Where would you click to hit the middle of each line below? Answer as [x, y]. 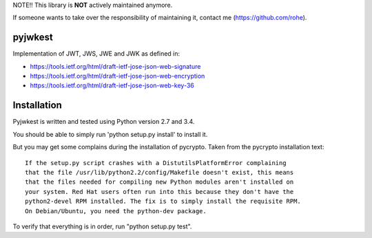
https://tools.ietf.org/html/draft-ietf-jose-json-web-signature [115, 66]
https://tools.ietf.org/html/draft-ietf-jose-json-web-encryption [117, 76]
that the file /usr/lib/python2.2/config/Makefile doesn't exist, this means [159, 172]
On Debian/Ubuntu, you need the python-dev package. [116, 211]
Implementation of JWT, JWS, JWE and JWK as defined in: [96, 54]
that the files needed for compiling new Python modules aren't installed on [159, 182]
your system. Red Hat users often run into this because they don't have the [159, 192]
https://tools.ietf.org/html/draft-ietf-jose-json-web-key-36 [112, 85]
